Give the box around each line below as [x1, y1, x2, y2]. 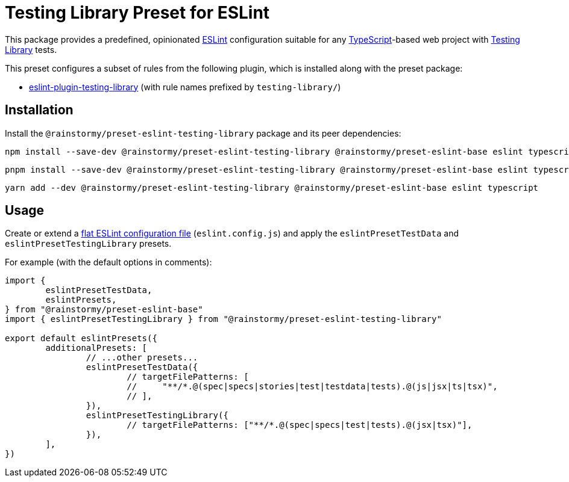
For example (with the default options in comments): [5, 257, 212, 268]
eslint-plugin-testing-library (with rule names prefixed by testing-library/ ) [29, 81, 341, 92]
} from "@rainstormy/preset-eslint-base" [5, 304, 203, 315]
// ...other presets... [86, 353, 198, 363]
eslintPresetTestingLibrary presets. [5, 238, 172, 249]
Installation [5, 102, 74, 118]
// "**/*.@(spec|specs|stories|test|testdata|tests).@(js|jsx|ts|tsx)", [127, 382, 498, 392]
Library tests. [5, 44, 57, 55]
